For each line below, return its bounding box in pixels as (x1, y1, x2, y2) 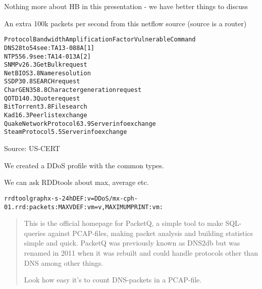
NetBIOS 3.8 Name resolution (4, 69, 91, 77)
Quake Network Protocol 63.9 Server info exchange (4, 120, 156, 127)
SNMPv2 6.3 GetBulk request (4, 61, 87, 69)
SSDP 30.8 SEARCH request (4, 78, 80, 85)
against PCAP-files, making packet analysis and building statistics (47, 227, 253, 238)
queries (24, 227, 46, 238)
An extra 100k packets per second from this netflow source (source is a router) (4, 18, 247, 28)
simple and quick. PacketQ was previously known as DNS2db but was (24, 237, 240, 248)
